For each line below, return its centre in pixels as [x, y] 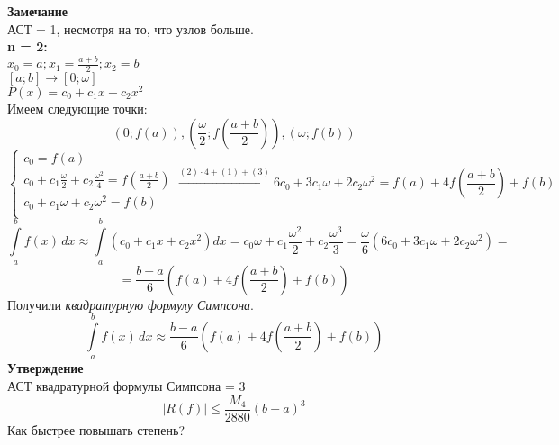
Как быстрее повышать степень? [96, 429]
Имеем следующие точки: [77, 108]
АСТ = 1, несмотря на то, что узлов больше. [131, 28]
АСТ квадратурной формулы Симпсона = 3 [126, 385]
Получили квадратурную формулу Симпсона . [131, 304]
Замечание [38, 11]
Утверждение [45, 368]
